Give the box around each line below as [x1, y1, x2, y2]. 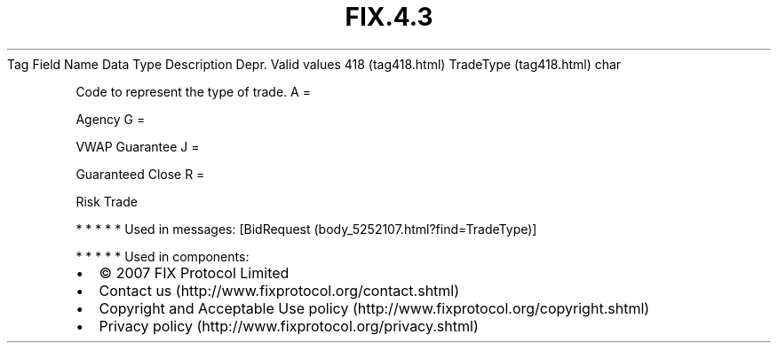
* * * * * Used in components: [75, 248, 250, 264]
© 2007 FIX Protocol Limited [99, 263, 290, 282]
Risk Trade [75, 193, 138, 209]
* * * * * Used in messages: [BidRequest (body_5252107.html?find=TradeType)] [75, 221, 537, 237]
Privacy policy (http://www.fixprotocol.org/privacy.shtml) [99, 316, 479, 335]
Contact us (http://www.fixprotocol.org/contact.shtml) [99, 281, 460, 299]
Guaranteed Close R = [75, 166, 205, 182]
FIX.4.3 [345, 2, 433, 32]
